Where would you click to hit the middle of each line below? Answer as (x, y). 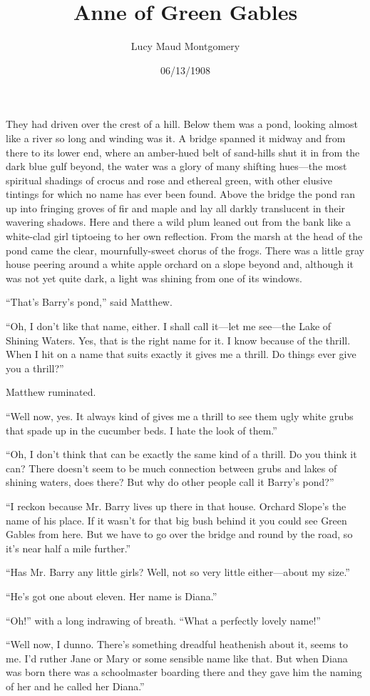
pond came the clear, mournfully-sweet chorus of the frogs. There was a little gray (185, 250)
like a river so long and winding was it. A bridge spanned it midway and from (176, 138)
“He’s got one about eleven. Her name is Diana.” (112, 596)
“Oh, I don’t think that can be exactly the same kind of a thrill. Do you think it (181, 454)
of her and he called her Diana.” (75, 686)
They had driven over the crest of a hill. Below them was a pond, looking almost (182, 124)
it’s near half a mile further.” (68, 548)
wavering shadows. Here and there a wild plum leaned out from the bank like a (179, 222)
